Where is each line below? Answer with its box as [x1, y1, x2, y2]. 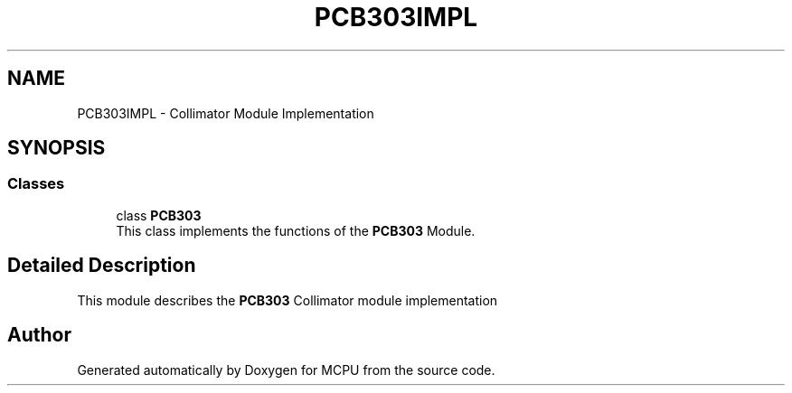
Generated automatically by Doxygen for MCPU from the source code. [77, 361, 495, 378]
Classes [7, 174, 65, 193]
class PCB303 [116, 207, 202, 223]
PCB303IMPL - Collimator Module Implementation [77, 105, 374, 121]
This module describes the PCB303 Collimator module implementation [77, 292, 498, 308]
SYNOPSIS [7, 136, 106, 160]
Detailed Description [7, 254, 196, 277]
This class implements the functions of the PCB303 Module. [116, 222, 476, 239]
